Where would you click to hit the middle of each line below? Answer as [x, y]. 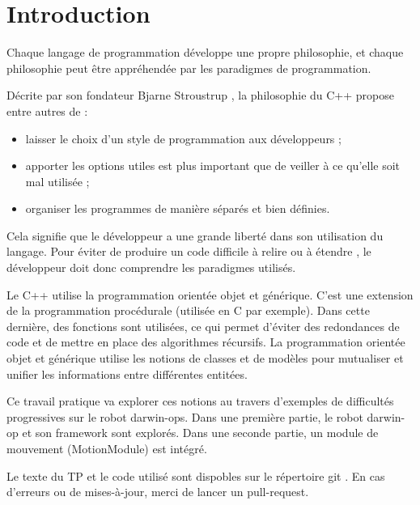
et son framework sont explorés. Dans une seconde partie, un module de [200, 433]
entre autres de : [47, 110]
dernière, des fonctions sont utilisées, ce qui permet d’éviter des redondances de [203, 326]
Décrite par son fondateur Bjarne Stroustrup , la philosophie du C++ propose [200, 95]
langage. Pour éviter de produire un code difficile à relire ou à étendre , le [189, 251]
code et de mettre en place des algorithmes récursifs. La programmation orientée [206, 342]
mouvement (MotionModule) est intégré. [107, 448]
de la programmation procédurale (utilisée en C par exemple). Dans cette [188, 310]
